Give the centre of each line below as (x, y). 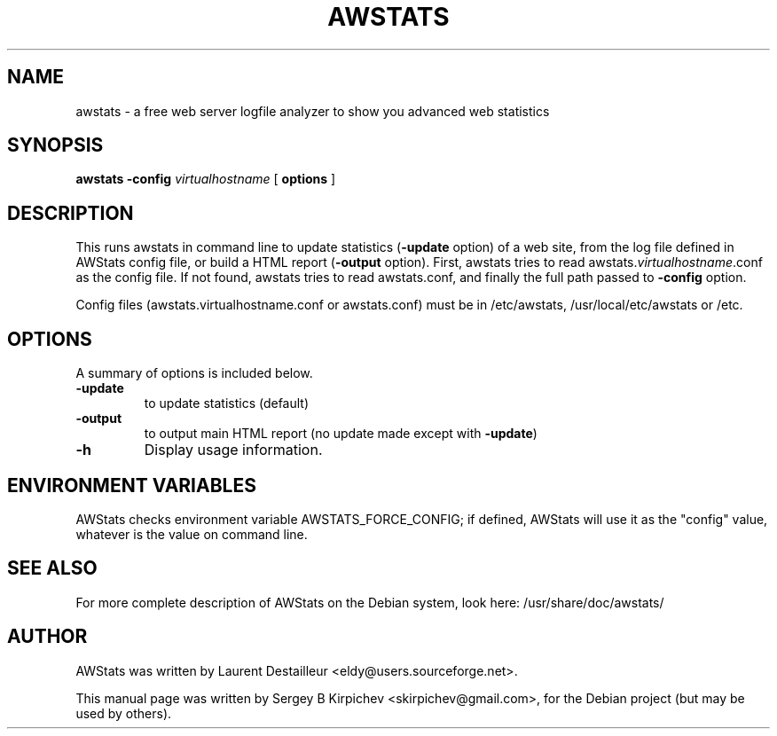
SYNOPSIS (55, 145)
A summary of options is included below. (194, 373)
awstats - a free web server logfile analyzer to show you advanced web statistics (313, 111)
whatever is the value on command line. (192, 534)
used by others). (124, 713)
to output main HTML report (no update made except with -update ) (341, 434)
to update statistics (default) (227, 403)
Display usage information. (233, 450)
